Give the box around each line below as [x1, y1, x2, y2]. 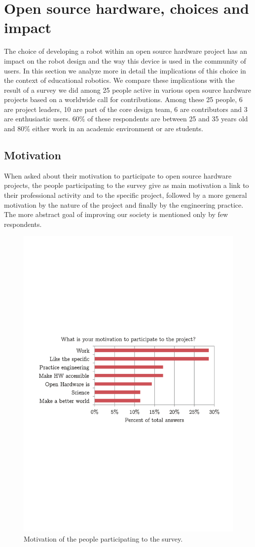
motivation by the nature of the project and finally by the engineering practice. [4, 199, 244, 210]
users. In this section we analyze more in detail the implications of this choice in [4, 65, 246, 75]
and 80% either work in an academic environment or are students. [4, 123, 203, 134]
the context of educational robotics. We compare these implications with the [4, 75, 235, 85]
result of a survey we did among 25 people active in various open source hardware [4, 84, 252, 95]
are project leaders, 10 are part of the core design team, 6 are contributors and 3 [4, 104, 248, 114]
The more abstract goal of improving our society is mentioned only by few [4, 209, 228, 219]
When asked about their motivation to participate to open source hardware [4, 170, 232, 181]
